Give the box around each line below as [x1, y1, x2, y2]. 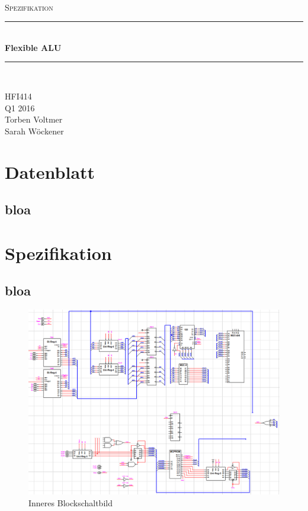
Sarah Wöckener [5, 124, 64, 137]
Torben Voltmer [5, 113, 63, 126]
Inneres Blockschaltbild [28, 496, 113, 509]
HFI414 [5, 89, 32, 102]
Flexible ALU [5, 41, 62, 53]
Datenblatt [5, 159, 95, 184]
